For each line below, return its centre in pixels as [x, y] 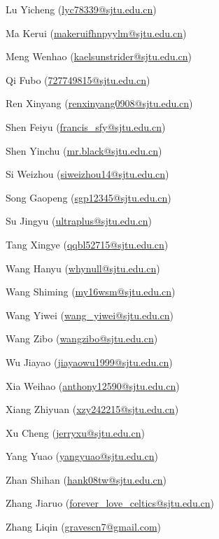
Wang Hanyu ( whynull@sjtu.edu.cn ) [83, 268]
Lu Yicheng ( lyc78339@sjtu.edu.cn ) [81, 9]
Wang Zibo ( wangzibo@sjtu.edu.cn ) [82, 338]
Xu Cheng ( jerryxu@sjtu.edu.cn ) [75, 432]
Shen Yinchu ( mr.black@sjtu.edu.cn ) [84, 150]
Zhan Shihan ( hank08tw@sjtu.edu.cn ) [86, 479]
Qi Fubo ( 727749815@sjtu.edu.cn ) [78, 79]
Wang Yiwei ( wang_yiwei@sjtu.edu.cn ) [90, 315]
